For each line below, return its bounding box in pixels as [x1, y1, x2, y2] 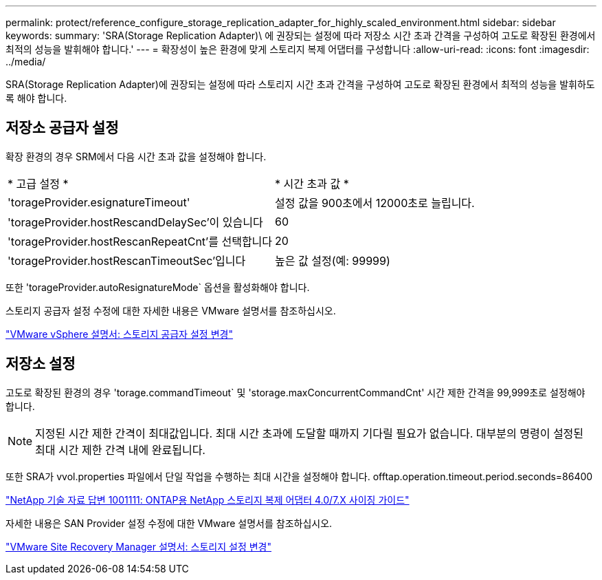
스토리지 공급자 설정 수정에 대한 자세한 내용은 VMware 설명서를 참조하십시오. [5, 304, 336, 316]
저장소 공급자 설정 [5, 119, 119, 137]
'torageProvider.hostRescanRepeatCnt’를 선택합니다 [8, 234, 273, 248]
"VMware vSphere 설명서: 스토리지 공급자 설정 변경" [5, 327, 233, 340]
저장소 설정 [5, 355, 76, 373]
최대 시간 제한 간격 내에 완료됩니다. [35, 442, 205, 457]
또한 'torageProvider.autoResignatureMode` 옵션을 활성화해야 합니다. [5, 281, 310, 293]
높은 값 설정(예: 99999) [275, 253, 390, 268]
